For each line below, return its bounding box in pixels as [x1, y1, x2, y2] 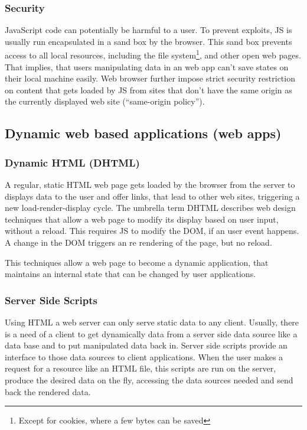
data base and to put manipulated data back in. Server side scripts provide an [5, 339, 288, 351]
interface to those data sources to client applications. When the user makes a [5, 350, 283, 363]
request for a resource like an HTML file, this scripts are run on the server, [5, 362, 276, 374]
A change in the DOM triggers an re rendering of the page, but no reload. [5, 236, 272, 248]
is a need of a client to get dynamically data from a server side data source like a [5, 327, 298, 340]
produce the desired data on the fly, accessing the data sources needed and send [5, 373, 293, 386]
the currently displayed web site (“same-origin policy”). [5, 95, 205, 107]
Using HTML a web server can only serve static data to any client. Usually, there [5, 316, 299, 328]
